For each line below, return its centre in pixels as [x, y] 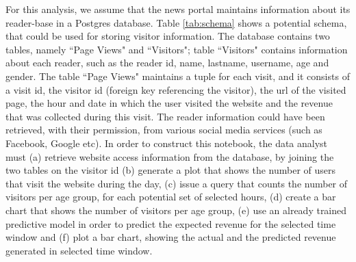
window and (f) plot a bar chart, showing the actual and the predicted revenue [171, 237]
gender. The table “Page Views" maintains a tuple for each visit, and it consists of [178, 76]
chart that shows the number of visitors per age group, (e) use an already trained [176, 210]
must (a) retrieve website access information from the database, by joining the [170, 156]
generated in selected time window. [79, 250]
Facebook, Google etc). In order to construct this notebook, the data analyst [167, 143]
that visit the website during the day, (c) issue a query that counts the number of [177, 183]
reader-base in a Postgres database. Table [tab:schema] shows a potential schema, [176, 22]
